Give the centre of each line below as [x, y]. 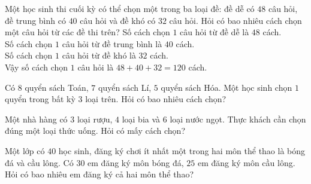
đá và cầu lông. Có [39, 162]
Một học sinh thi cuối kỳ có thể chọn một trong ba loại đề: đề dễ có [130, 8]
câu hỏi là [96, 67]
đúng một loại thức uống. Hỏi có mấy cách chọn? [95, 131]
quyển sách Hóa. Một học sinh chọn [227, 87]
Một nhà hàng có [36, 119]
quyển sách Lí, [125, 87]
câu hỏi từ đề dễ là [215, 32]
